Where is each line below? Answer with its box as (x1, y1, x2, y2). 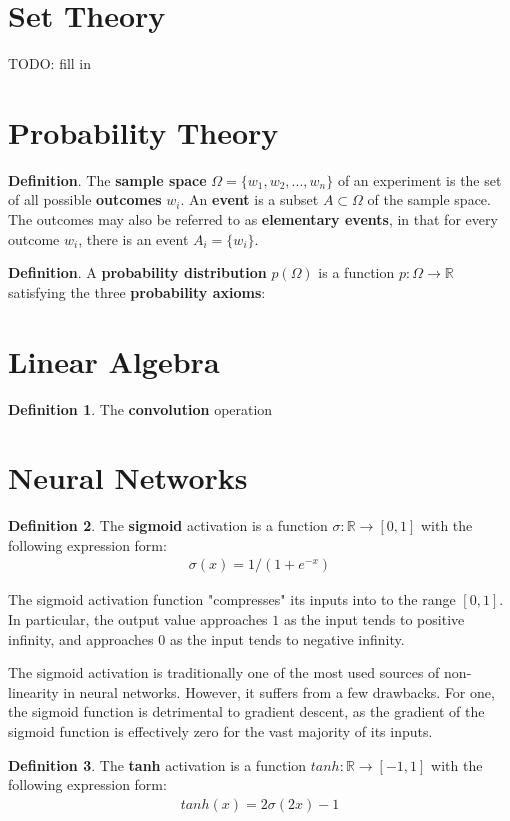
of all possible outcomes (8, 189, 162, 210)
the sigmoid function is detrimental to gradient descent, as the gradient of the (8, 701, 485, 722)
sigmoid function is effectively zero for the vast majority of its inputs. (8, 721, 433, 742)
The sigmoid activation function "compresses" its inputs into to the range (8, 589, 456, 610)
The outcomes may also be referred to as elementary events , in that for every (8, 209, 498, 230)
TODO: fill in (8, 53, 92, 74)
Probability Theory (8, 111, 279, 152)
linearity (8, 681, 59, 702)
